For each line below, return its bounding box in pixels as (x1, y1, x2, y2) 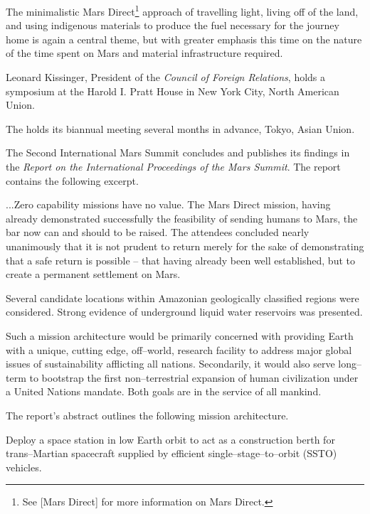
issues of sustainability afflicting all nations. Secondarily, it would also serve (6, 356, 335, 371)
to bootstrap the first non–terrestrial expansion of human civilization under (29, 370, 359, 385)
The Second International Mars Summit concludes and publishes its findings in (6, 145, 350, 160)
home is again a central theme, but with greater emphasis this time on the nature (6, 31, 362, 46)
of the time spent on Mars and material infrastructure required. (6, 45, 283, 60)
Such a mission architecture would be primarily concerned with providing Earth (6, 328, 354, 343)
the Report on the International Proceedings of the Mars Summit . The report (6, 159, 341, 173)
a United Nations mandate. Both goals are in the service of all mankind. (6, 384, 322, 399)
